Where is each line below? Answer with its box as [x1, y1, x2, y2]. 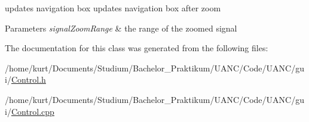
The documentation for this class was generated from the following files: [5, 42, 268, 54]
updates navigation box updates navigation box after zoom [5, 2, 221, 14]
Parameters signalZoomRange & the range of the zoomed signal [5, 21, 237, 34]
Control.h [11, 73, 46, 86]
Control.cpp [11, 105, 54, 117]
